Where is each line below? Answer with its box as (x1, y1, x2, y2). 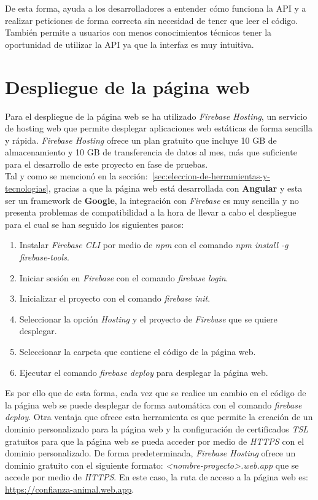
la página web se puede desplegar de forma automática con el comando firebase (5, 398, 302, 411)
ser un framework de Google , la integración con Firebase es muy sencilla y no (5, 193, 299, 206)
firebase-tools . (19, 251, 69, 264)
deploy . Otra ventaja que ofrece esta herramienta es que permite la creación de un (5, 410, 313, 423)
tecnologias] (5, 182, 48, 195)
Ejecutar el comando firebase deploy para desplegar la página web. (19, 365, 268, 378)
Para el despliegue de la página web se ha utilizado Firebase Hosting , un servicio (5, 109, 308, 122)
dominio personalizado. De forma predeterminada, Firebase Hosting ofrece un (5, 447, 296, 459)
